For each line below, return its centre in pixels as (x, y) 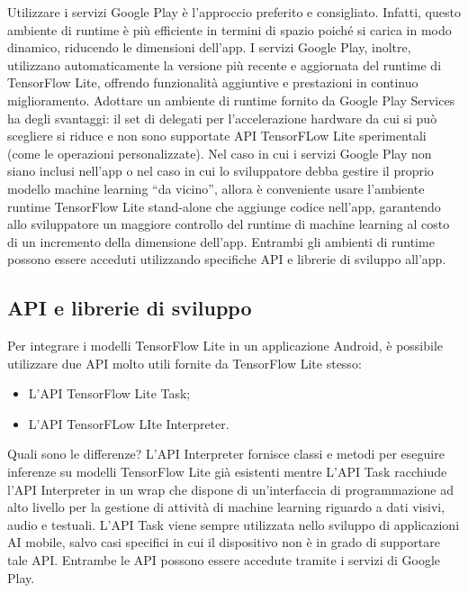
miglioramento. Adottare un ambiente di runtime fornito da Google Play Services (231, 100)
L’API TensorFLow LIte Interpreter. (129, 423)
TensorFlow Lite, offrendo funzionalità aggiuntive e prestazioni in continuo (213, 82)
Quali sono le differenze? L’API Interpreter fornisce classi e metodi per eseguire (226, 454)
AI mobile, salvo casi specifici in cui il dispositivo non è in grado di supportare (224, 542)
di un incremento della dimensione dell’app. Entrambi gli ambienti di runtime (221, 241)
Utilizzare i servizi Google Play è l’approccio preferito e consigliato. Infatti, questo (234, 12)
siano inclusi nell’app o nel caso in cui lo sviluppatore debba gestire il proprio (220, 171)
